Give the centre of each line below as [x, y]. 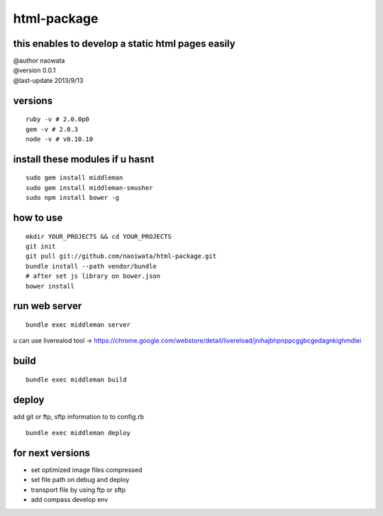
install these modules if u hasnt [84, 159]
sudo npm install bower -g [73, 198]
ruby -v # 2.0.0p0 [58, 119]
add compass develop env [70, 500]
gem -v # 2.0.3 [52, 129]
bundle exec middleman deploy [78, 433]
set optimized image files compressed [87, 470]
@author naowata [39, 61]
